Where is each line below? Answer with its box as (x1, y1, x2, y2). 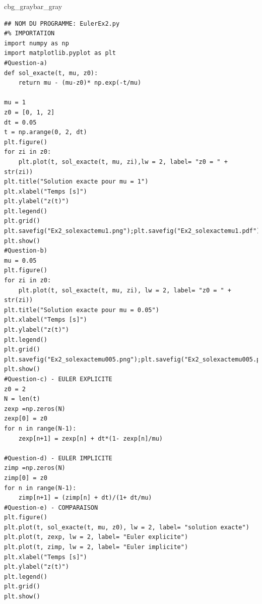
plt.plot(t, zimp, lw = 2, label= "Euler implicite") (4, 543, 188, 551)
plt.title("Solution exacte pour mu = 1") (4, 178, 149, 186)
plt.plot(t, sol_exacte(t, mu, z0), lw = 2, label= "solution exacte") (4, 523, 249, 531)
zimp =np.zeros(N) (4, 464, 65, 472)
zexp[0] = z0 (4, 415, 47, 422)
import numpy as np (4, 39, 69, 47)
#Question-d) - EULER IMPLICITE (4, 454, 112, 462)
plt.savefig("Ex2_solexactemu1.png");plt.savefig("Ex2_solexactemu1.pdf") (4, 227, 260, 235)
